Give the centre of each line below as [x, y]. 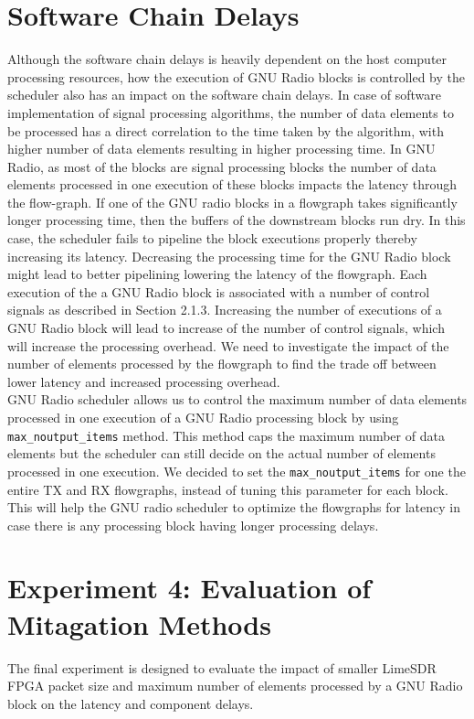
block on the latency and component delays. [131, 703]
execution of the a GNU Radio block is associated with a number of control [219, 291]
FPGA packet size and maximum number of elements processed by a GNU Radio [235, 686]
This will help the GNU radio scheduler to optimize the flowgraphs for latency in [234, 507]
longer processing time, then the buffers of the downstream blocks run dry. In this [237, 220]
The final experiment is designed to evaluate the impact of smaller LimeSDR [222, 667]
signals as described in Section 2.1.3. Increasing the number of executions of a [225, 310]
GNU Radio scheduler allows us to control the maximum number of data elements [237, 399]
